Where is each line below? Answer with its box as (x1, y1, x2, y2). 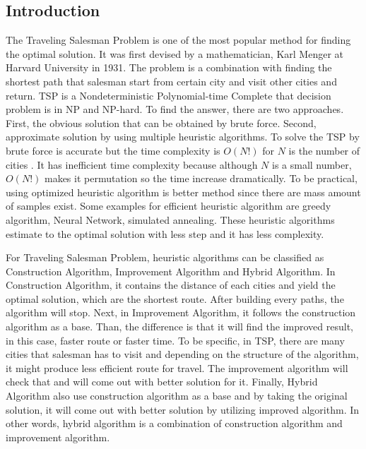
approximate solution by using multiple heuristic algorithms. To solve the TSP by (6, 129, 360, 144)
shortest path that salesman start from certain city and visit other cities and (6, 73, 337, 88)
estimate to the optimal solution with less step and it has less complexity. (6, 226, 324, 241)
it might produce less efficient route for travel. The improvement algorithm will (6, 360, 348, 375)
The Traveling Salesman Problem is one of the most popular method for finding (6, 32, 351, 47)
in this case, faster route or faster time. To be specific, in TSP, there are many (6, 333, 345, 347)
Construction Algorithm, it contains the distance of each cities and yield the (6, 277, 336, 292)
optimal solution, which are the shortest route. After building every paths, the (6, 291, 344, 306)
